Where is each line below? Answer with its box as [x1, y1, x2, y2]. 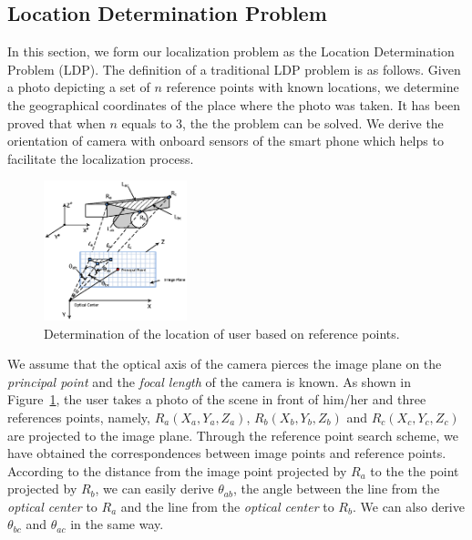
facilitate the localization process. [7, 148, 194, 168]
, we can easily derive [95, 479, 214, 498]
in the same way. [70, 515, 164, 534]
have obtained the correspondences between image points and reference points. [7, 443, 446, 463]
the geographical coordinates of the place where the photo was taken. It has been [7, 95, 460, 114]
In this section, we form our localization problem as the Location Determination [7, 42, 455, 61]
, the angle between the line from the [232, 479, 440, 498]
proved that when [7, 113, 106, 132]
